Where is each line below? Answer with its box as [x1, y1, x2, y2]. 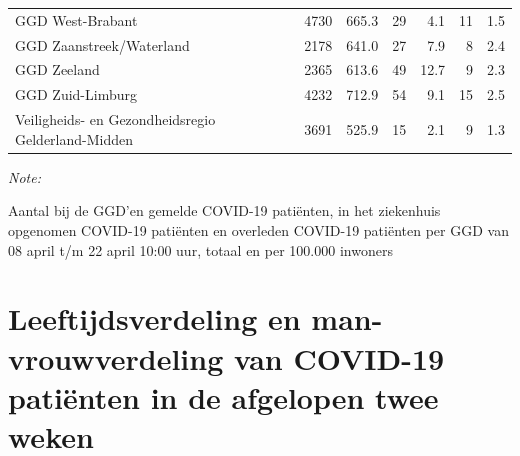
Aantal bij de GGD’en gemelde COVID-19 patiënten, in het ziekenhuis [8, 200, 441, 221]
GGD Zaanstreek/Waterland [15, 34, 190, 55]
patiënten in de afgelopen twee [8, 376, 439, 417]
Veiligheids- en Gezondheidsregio [15, 109, 216, 130]
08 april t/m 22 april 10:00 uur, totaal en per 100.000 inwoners [8, 239, 393, 260]
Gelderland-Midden [15, 128, 134, 149]
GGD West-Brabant [15, 9, 138, 30]
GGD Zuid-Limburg [15, 84, 137, 105]
